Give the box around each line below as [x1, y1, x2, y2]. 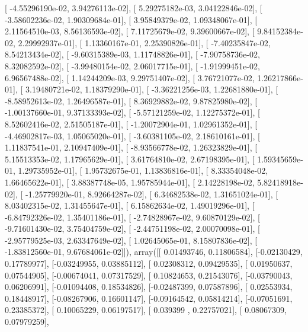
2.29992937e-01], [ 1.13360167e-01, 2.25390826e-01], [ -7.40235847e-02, [18, 36, 271, 49]
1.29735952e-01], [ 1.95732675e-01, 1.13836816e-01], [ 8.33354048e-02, [18, 164, 268, 177]
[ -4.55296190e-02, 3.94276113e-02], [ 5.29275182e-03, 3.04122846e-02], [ [5, 2, 262, 14]
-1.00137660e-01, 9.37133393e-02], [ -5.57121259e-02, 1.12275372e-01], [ [5, 106, 260, 119]
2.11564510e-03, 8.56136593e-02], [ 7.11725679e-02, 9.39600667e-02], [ [5, 25, 255, 37]
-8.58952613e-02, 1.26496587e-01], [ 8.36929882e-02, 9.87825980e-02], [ [5, 94, 258, 107]
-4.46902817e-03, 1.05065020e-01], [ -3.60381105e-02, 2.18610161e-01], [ [5, 129, 260, 142]
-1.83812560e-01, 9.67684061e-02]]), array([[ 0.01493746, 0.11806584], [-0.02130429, [5, 245, 303, 258]
